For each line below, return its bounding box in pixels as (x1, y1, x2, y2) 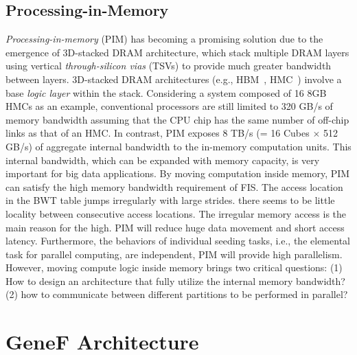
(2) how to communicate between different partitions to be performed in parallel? (5, 287, 348, 301)
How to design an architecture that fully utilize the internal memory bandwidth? (5, 273, 345, 288)
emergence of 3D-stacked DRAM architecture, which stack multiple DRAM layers (5, 45, 349, 59)
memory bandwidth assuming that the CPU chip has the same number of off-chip (5, 112, 349, 126)
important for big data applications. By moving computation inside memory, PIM (5, 166, 350, 181)
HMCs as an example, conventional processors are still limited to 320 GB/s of (5, 99, 333, 113)
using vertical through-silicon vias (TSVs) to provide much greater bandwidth (5, 58, 332, 73)
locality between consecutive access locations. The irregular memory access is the (5, 206, 347, 220)
